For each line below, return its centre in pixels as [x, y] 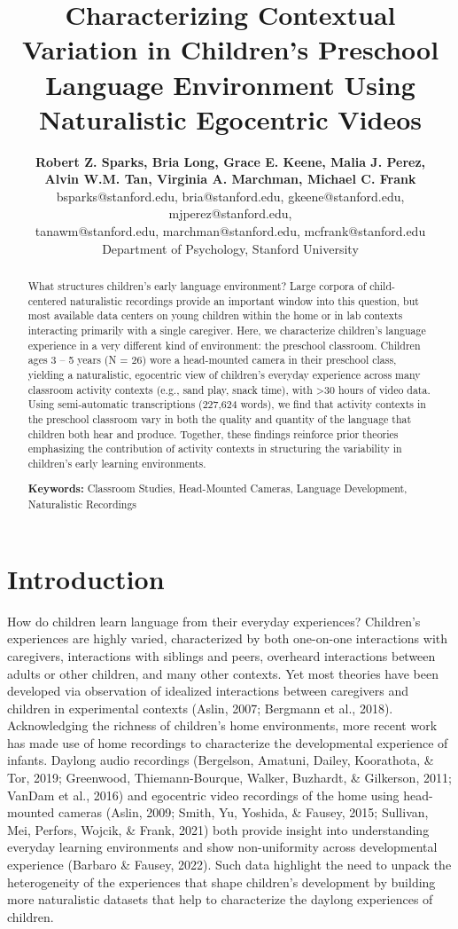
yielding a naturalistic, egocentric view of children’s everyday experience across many [224, 374]
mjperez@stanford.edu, [230, 213]
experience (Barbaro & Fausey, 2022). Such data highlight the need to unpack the [229, 865]
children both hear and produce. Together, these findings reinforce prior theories [213, 433]
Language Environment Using [230, 84]
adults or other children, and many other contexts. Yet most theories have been [223, 673]
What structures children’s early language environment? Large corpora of [197, 286]
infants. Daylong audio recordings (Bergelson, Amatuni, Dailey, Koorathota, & [221, 760]
